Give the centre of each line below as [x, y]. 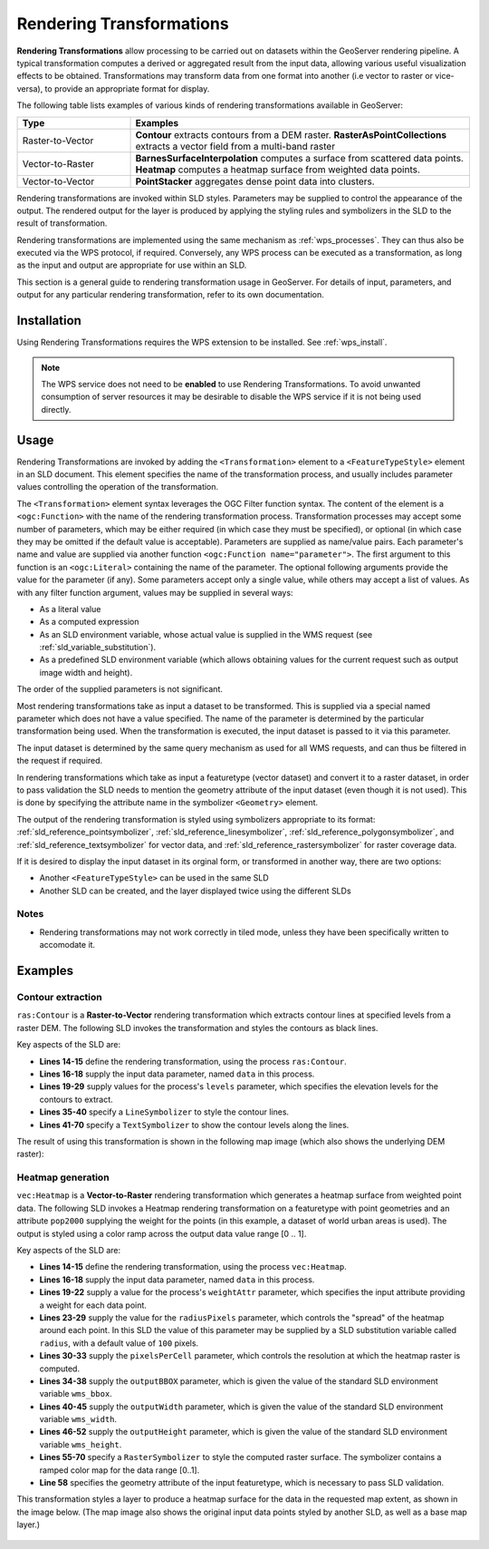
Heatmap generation [63, 1177]
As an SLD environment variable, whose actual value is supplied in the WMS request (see [206, 634]
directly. [56, 409]
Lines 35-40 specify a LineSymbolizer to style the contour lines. [164, 1112]
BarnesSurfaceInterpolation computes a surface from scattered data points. [299, 158]
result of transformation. [62, 223]
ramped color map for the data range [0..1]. [120, 1470]
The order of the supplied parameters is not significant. [120, 689]
